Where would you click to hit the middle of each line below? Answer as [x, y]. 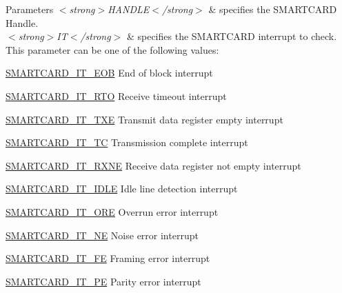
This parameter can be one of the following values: [112, 49]
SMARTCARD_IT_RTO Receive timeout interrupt [116, 95]
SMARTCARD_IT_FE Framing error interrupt [108, 258]
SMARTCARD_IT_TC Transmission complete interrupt [127, 142]
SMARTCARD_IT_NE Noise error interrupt [102, 235]
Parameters [30, 9]
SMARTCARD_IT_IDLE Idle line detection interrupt [122, 189]
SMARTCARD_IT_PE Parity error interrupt [103, 281]
